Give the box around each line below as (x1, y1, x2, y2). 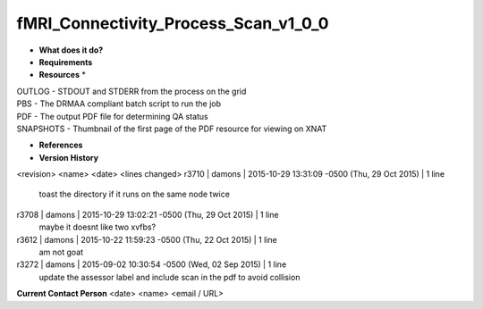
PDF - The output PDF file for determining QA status (16, 111, 209, 121)
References (38, 139, 83, 151)
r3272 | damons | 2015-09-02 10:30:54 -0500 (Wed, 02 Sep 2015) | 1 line (16, 259, 287, 270)
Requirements (38, 56, 93, 67)
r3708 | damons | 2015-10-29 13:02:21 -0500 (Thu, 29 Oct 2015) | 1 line (16, 209, 279, 220)
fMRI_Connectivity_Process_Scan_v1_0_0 (16, 13, 329, 33)
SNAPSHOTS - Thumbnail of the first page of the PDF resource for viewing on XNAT (16, 123, 327, 134)
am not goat (38, 246, 84, 258)
